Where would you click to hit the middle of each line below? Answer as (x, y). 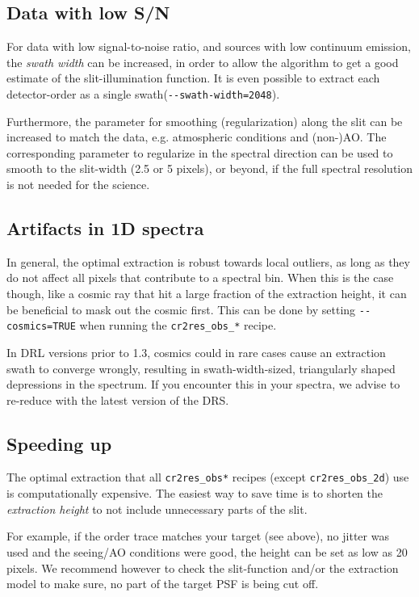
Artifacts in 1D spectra (105, 228)
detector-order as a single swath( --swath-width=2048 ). (143, 93)
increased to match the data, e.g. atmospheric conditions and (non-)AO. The (197, 137)
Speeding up (59, 443)
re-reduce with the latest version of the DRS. (118, 399)
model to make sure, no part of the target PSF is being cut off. (163, 584)
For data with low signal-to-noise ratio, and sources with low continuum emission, (209, 46)
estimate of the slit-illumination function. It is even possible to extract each (193, 78)
